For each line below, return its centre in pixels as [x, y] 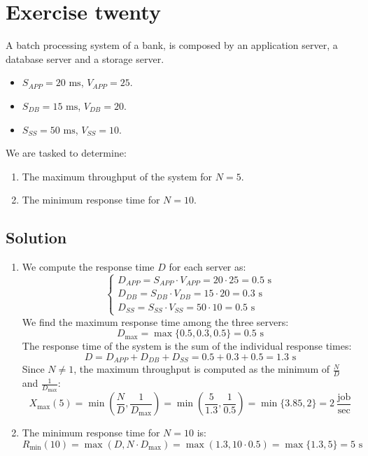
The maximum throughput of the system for [117, 176]
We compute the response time [88, 267]
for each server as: [207, 267]
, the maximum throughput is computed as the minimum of [202, 369]
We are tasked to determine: [66, 153]
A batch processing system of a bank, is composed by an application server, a [172, 45]
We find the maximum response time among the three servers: [155, 321]
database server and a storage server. [85, 58]
